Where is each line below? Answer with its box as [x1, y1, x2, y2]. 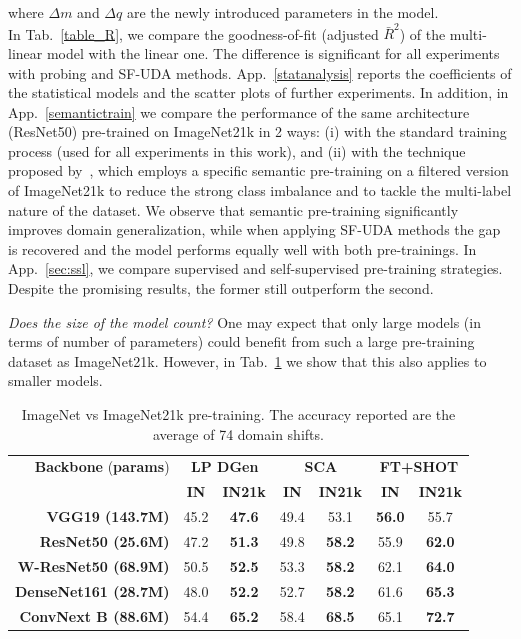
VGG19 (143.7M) [46, 506, 170, 527]
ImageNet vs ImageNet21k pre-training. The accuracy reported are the [21, 404, 456, 424]
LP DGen [190, 456, 259, 477]
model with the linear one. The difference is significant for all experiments [46, 42, 500, 63]
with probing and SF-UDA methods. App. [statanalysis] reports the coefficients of [8, 62, 512, 83]
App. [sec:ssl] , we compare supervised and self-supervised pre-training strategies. [8, 258, 503, 279]
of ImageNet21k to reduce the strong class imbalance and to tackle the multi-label [8, 180, 512, 201]
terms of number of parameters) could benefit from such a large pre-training [8, 331, 475, 352]
